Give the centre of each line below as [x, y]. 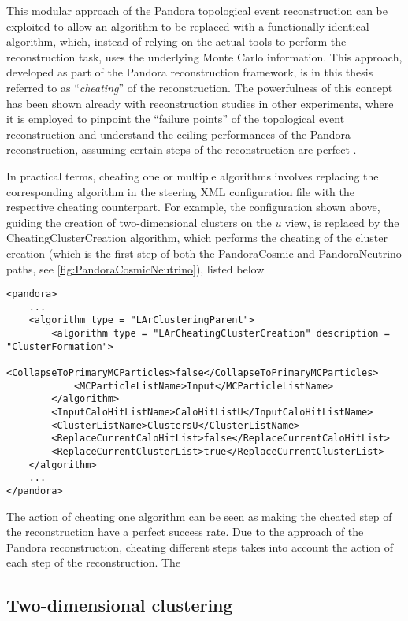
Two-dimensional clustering [120, 605]
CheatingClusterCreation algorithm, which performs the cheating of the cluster [197, 238]
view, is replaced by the [342, 222]
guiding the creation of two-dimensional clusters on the [139, 222]
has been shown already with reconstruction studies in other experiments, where [200, 103]
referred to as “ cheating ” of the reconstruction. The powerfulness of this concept [200, 87]
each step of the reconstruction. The [94, 562]
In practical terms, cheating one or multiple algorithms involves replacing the [193, 175]
